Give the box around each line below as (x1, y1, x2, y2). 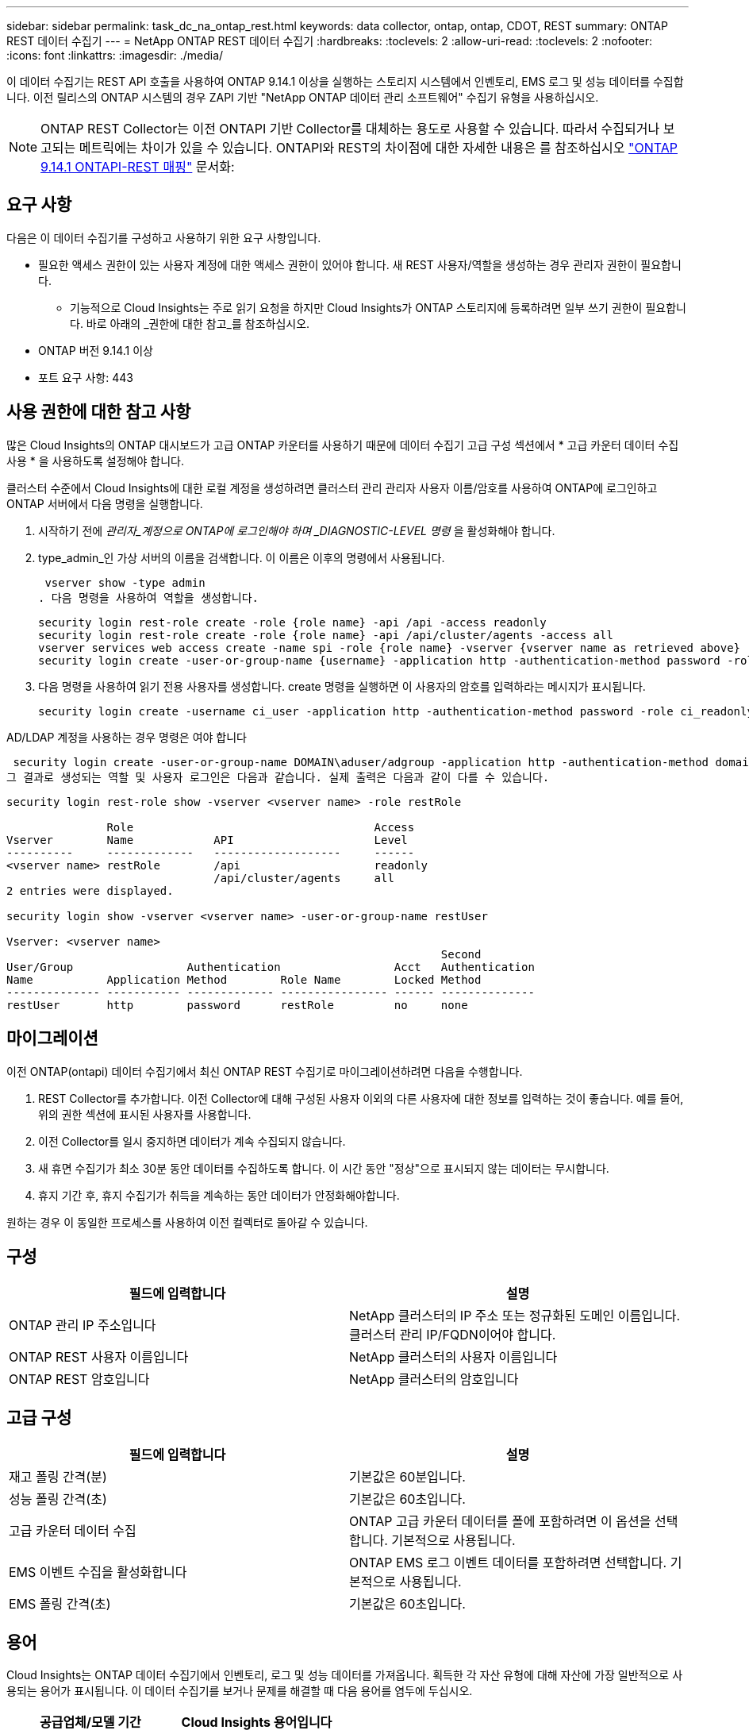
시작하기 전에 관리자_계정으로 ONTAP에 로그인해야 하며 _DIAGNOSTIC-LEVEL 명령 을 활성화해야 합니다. (38, 523, 555, 538)
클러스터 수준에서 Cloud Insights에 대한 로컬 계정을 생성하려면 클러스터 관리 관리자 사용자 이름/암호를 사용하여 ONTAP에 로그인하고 (6, 480, 658, 495)
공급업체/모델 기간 (39, 1714, 141, 1731)
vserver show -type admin (44, 576, 205, 589)
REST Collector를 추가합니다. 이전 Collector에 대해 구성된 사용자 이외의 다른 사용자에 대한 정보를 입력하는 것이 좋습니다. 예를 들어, (38, 1091, 684, 1105)
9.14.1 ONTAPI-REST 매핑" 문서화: (40, 159, 235, 175)
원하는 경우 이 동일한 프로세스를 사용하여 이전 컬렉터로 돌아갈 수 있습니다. (6, 1215, 368, 1229)
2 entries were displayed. (6, 884, 174, 897)
